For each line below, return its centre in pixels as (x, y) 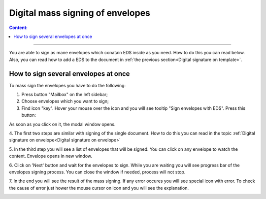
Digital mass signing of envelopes (80, 13)
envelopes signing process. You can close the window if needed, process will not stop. (97, 172)
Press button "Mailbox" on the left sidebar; (65, 95)
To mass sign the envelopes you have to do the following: (67, 85)
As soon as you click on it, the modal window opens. (62, 124)
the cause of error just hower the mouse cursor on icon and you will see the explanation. (99, 188)
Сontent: (18, 28)
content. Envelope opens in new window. (50, 156)
